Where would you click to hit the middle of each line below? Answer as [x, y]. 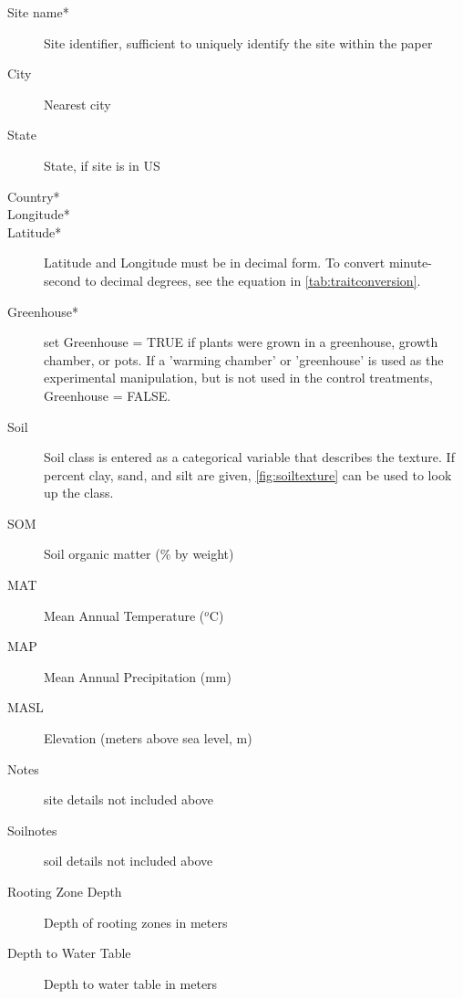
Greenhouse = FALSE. [108, 395]
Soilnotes [32, 830]
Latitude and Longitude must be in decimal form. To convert [215, 263]
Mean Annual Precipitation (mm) [138, 676]
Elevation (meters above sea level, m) [148, 738]
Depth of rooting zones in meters [136, 922]
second [62, 280]
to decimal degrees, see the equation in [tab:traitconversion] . [253, 280]
